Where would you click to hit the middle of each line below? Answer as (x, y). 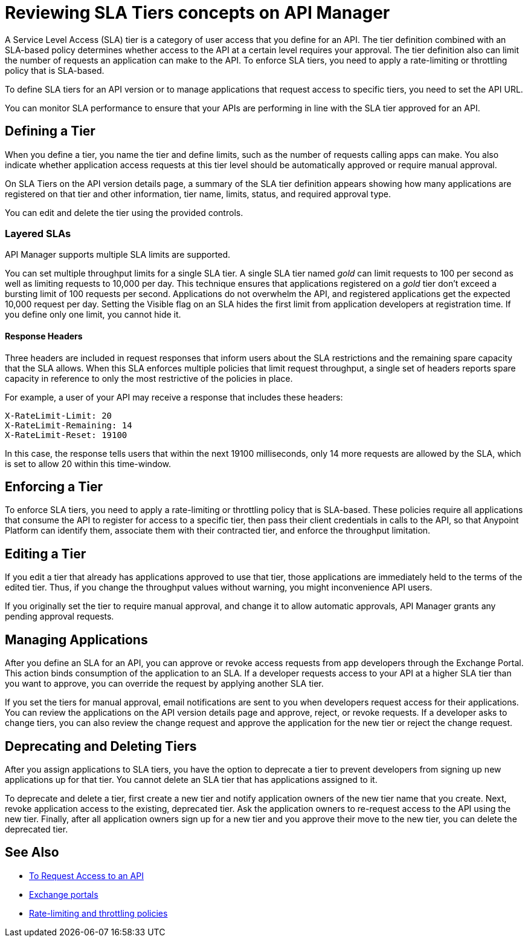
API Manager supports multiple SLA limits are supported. (118, 255)
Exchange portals (64, 894)
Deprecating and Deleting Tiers (101, 746)
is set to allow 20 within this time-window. (88, 463)
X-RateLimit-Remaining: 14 (69, 425)
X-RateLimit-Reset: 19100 (66, 435)
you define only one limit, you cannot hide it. (93, 315)
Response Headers (44, 336)
